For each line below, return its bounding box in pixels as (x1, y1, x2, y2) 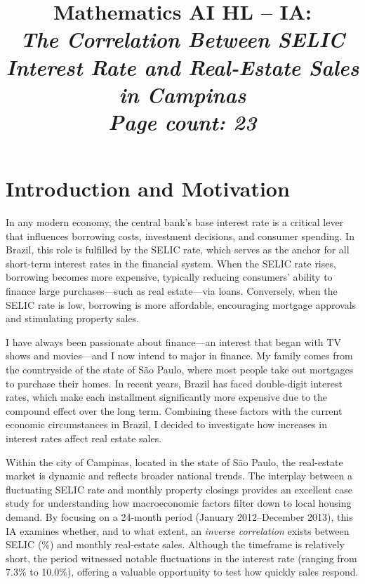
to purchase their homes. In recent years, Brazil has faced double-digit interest (6, 376, 343, 390)
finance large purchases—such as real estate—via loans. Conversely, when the (6, 284, 338, 298)
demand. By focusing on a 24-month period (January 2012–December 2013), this (6, 509, 353, 524)
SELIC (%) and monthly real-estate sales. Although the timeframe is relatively (6, 537, 345, 552)
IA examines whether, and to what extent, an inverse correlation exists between (6, 523, 350, 538)
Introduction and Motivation (6, 174, 290, 203)
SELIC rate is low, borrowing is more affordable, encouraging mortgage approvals (6, 297, 357, 312)
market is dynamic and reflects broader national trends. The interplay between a (6, 468, 352, 483)
